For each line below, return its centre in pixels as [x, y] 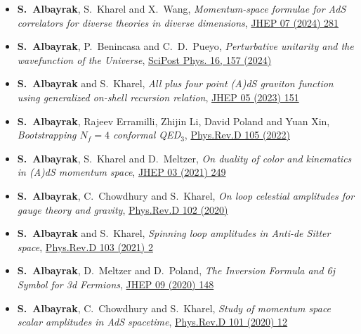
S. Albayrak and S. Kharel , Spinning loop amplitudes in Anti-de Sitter [174, 233]
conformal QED [147, 135]
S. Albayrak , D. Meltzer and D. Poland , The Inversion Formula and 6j [176, 270]
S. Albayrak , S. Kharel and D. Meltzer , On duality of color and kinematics [184, 158]
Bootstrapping [47, 135]
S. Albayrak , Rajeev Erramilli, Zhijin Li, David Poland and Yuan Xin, [173, 121]
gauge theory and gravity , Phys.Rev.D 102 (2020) [123, 209]
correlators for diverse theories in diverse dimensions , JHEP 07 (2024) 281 [178, 22]
